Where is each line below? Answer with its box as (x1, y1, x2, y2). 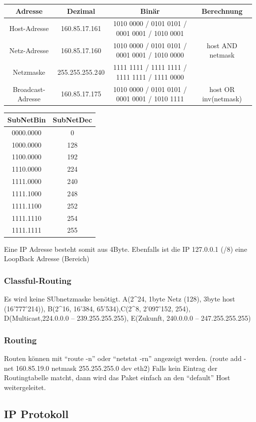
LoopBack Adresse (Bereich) (4, 253, 90, 264)
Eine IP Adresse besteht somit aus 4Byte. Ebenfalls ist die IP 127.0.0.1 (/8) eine (4, 243, 247, 254)
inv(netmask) (202, 93, 242, 104)
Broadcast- (12, 84, 45, 94)
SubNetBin (7, 114, 46, 124)
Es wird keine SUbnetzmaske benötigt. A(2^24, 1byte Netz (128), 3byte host (4, 293, 235, 303)
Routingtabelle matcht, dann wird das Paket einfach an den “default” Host (4, 372, 230, 383)
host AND (206, 40, 238, 50)
